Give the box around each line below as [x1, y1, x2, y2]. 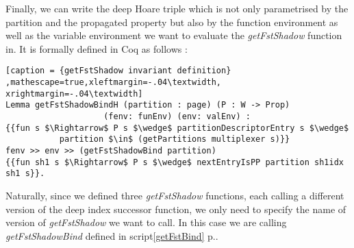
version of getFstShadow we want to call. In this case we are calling [5, 215, 287, 230]
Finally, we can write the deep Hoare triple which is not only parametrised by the [5, 1, 349, 15]
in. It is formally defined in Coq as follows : [5, 41, 188, 55]
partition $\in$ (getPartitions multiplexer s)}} [59, 134, 290, 145]
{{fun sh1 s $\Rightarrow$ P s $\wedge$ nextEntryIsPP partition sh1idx [5, 157, 344, 167]
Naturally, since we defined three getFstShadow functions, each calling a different [5, 188, 344, 202]
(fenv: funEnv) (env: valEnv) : [103, 112, 251, 121]
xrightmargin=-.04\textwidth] [5, 88, 143, 99]
